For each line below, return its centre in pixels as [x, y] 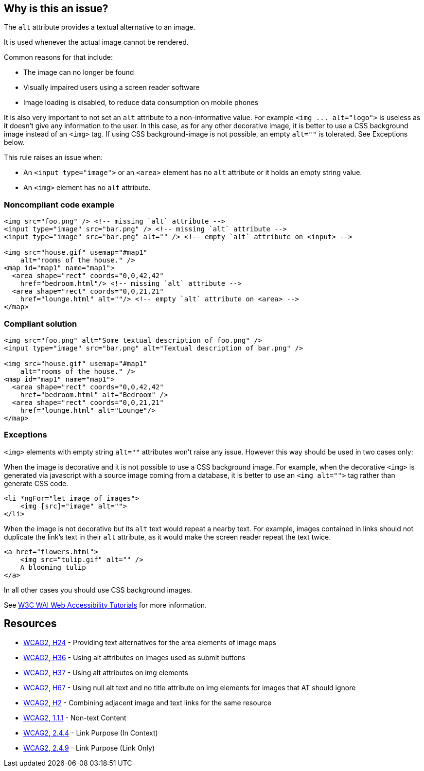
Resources [30, 624]
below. [14, 142]
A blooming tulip [53, 567]
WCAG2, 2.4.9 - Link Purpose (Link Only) [89, 748]
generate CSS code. [36, 483]
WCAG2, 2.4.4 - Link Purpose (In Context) [91, 733]
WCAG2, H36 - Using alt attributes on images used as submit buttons [134, 657]
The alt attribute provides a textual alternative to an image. [100, 27]
